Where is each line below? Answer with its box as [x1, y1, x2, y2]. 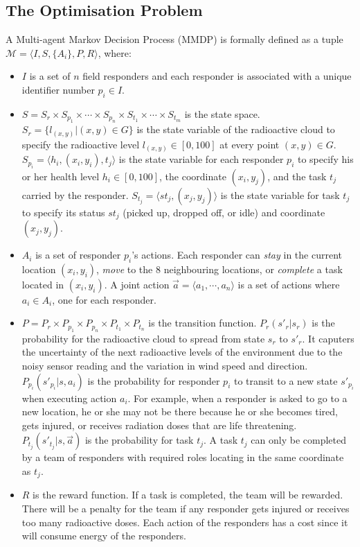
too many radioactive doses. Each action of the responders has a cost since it [21, 514, 348, 529]
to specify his [297, 152, 354, 166]
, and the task [267, 168, 327, 183]
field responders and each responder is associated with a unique [82, 69, 352, 83]
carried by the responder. [21, 187, 129, 202]
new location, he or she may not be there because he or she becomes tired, [21, 404, 338, 419]
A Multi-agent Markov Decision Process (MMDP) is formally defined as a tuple [6, 32, 343, 46]
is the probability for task [84, 433, 194, 447]
